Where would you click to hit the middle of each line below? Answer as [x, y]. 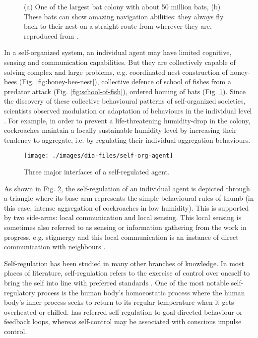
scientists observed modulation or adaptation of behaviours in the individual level [128, 110]
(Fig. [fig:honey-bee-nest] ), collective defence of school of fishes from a [125, 82]
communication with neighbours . [55, 247]
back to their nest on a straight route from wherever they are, [118, 26]
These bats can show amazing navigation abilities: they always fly [124, 16]
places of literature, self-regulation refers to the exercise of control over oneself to [127, 273]
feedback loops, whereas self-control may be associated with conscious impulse [123, 321]
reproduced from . [51, 35]
